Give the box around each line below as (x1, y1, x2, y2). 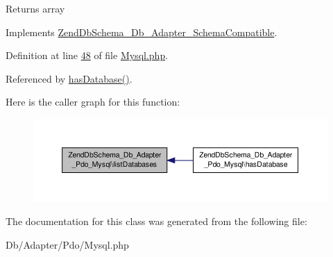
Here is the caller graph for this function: (6, 94, 180, 109)
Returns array (6, 1, 65, 15)
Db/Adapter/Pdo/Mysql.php (6, 238, 129, 251)
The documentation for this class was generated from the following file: (6, 214, 307, 229)
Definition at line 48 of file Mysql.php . (6, 48, 169, 63)
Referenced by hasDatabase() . (6, 71, 133, 85)
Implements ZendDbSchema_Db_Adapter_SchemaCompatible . (6, 24, 277, 39)
